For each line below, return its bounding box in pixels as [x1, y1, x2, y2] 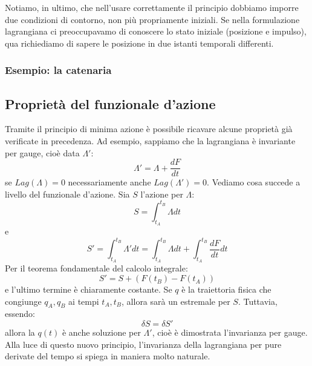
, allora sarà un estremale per [122, 294, 230, 307]
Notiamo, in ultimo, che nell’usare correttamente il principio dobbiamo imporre [5, 1, 299, 13]
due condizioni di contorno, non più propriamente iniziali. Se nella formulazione [5, 13, 300, 25]
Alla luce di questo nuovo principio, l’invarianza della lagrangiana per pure [5, 338, 282, 350]
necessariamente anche [68, 176, 151, 188]
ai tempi [68, 294, 99, 307]
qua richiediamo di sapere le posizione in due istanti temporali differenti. [5, 36, 274, 49]
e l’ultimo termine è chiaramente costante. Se [5, 283, 172, 296]
